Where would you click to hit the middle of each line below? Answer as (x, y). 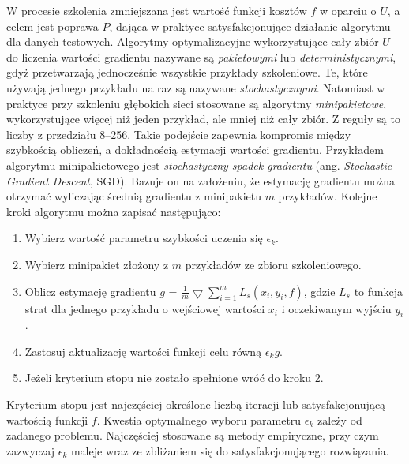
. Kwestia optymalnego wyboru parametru (199, 419)
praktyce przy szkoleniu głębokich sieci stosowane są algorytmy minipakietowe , (197, 103)
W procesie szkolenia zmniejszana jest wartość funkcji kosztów (157, 10)
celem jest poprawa (53, 26)
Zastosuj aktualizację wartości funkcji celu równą (143, 351)
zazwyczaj (31, 450)
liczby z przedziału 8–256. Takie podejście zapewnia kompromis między (179, 134)
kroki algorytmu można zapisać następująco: (114, 211)
